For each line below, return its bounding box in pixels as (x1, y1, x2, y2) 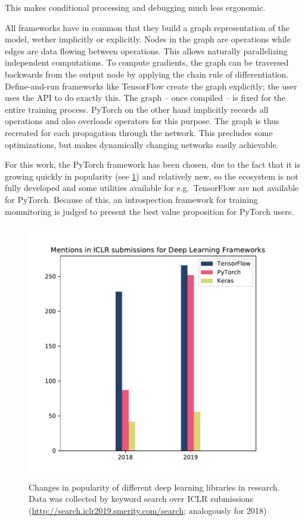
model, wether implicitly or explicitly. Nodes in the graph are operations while (5, 33, 291, 45)
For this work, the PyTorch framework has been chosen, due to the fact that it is (5, 158, 300, 171)
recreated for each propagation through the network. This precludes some (5, 126, 273, 138)
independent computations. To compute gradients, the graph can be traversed (5, 56, 289, 69)
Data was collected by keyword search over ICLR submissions (29, 492, 254, 505)
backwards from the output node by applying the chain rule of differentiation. (5, 67, 289, 80)
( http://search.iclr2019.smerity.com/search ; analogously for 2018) (29, 504, 267, 516)
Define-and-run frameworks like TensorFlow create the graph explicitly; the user (5, 79, 297, 92)
